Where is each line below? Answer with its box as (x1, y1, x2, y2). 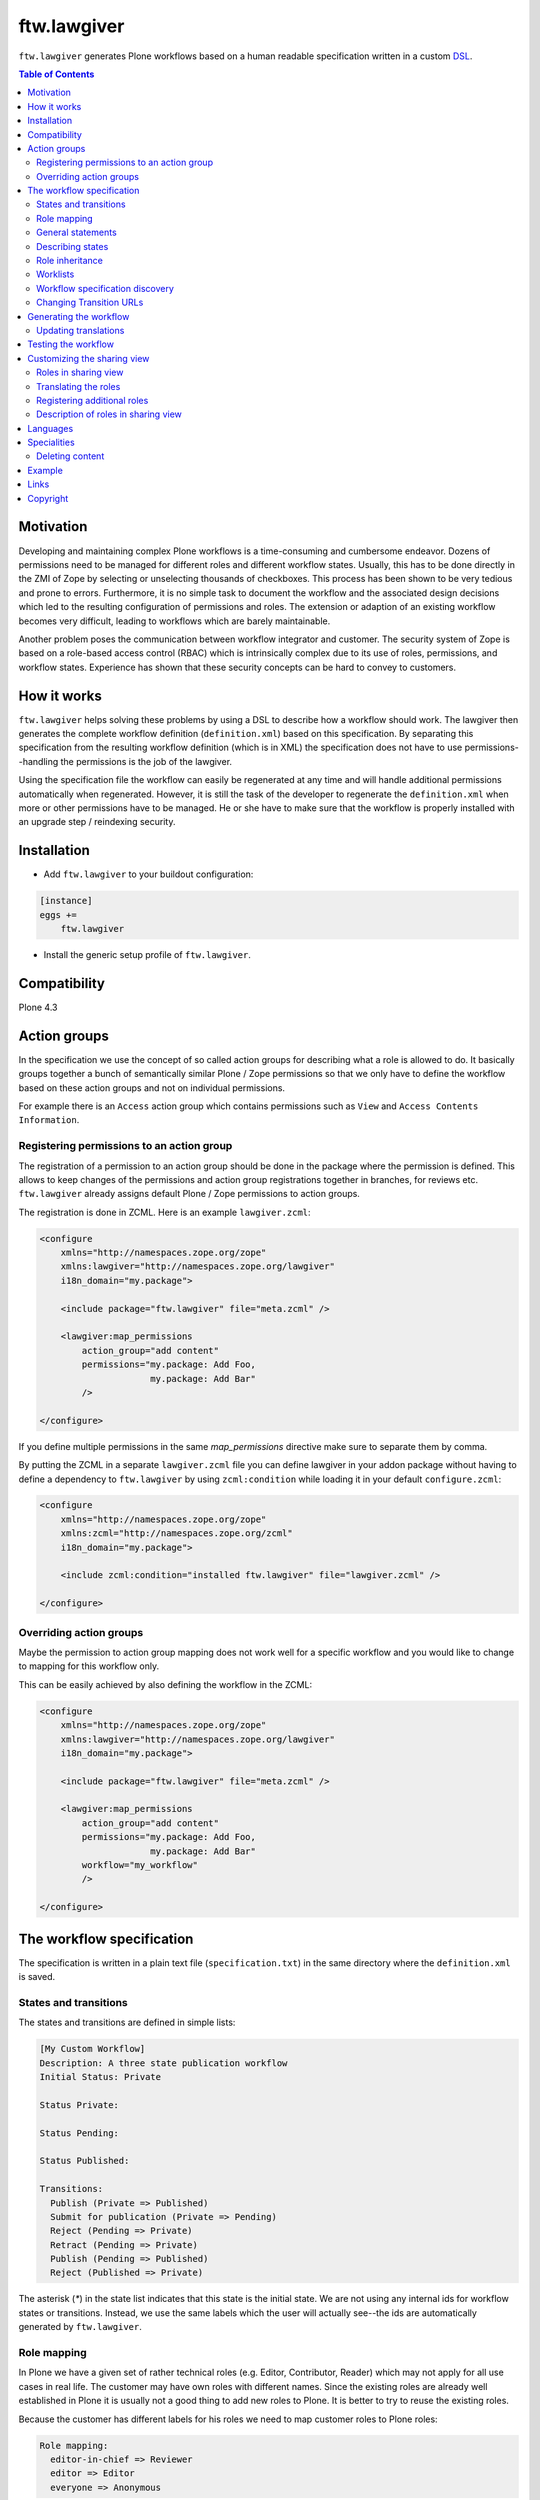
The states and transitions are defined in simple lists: (18, 2016, 236, 2029)
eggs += (39, 909, 77, 920)
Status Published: (39, 2155, 130, 2167)
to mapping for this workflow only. (18, 1660, 160, 1672)
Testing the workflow (27, 338, 115, 350)
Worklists (36, 268, 75, 280)
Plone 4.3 (18, 1001, 58, 1013)
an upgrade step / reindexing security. (18, 816, 176, 828)
